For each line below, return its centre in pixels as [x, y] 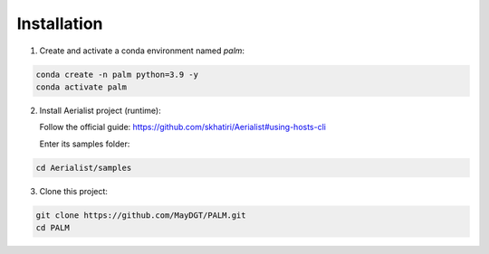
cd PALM [53, 228]
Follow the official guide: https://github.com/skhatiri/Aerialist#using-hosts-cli [182, 127]
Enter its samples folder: [85, 144]
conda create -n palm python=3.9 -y [117, 74]
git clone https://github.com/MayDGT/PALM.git [141, 215]
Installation [60, 24]
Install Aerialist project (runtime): [101, 110]
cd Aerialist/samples [84, 168]
